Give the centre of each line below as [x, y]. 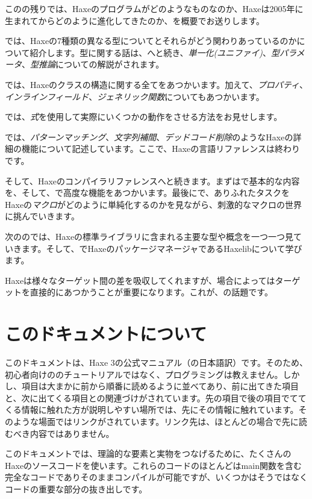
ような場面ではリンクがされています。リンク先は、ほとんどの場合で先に [156, 421]
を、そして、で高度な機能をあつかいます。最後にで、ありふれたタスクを [147, 193]
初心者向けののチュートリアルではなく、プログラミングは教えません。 [144, 374]
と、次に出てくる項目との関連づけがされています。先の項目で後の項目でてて [156, 397]
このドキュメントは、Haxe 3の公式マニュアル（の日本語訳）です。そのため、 [156, 362]
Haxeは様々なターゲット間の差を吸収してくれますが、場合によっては [140, 280]
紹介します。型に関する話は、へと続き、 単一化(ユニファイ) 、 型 [154, 52]
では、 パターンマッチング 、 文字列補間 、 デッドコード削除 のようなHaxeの [149, 137]
